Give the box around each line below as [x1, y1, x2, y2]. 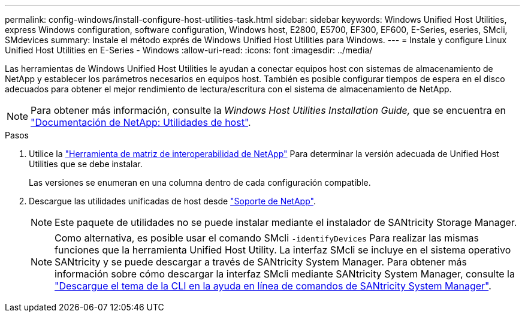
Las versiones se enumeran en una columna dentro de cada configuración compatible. [29, 177, 371, 188]
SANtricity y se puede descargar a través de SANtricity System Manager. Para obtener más [55, 256, 467, 268]
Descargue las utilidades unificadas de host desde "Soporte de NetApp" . [29, 196, 316, 206]
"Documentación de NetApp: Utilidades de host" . [31, 116, 251, 128]
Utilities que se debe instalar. [29, 159, 143, 169]
